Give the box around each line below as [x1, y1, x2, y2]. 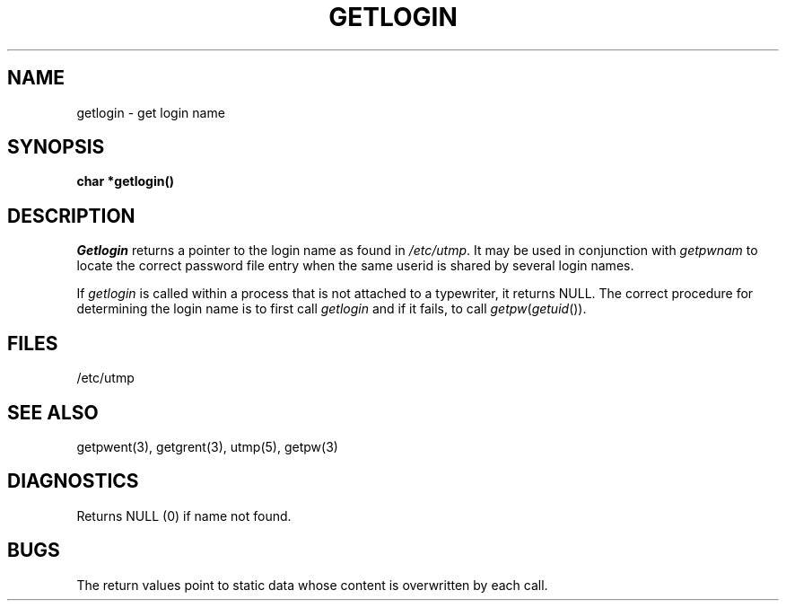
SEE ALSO [7, 401, 99, 424]
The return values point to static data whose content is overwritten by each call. [76, 577, 548, 593]
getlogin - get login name [76, 104, 225, 120]
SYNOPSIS [7, 136, 105, 159]
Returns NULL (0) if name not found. [76, 507, 292, 524]
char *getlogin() [76, 173, 174, 189]
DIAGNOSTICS [7, 470, 139, 493]
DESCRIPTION [7, 204, 135, 227]
